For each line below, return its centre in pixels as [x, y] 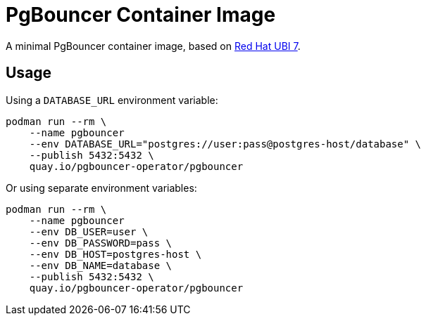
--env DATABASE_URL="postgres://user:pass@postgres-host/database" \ [225, 144]
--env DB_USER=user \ [89, 231]
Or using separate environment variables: [101, 188]
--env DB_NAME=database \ [101, 265]
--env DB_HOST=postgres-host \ [115, 254]
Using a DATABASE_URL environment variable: [112, 100]
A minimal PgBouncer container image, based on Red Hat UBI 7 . [153, 46]
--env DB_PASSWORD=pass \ [101, 243]
